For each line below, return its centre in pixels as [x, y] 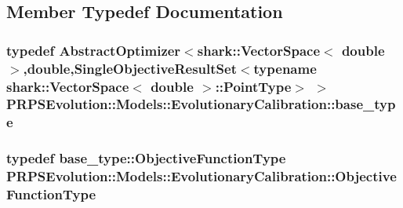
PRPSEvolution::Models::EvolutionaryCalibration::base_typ [201, 104]
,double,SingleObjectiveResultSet [130, 68]
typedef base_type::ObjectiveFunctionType [146, 158]
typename [285, 68]
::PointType [253, 86]
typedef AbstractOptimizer [94, 50]
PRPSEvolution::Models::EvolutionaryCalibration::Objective [201, 176]
